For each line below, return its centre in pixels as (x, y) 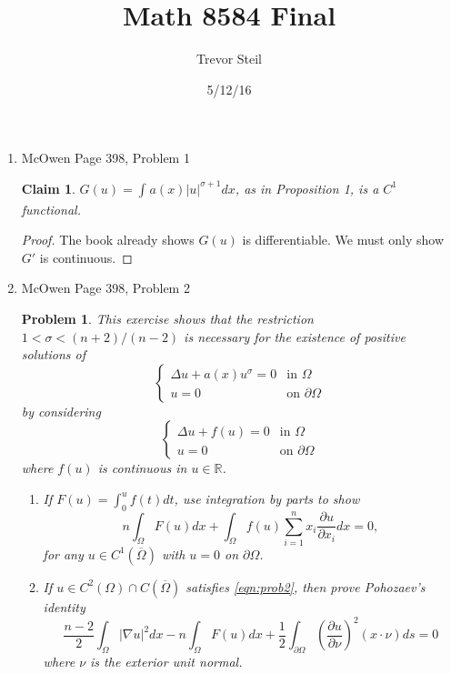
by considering (61, 411)
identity (64, 606)
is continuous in (142, 468)
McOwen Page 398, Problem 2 (105, 288)
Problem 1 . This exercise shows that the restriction (167, 319)
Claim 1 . (48, 188)
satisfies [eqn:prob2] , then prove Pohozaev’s (306, 586)
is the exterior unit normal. (166, 661)
